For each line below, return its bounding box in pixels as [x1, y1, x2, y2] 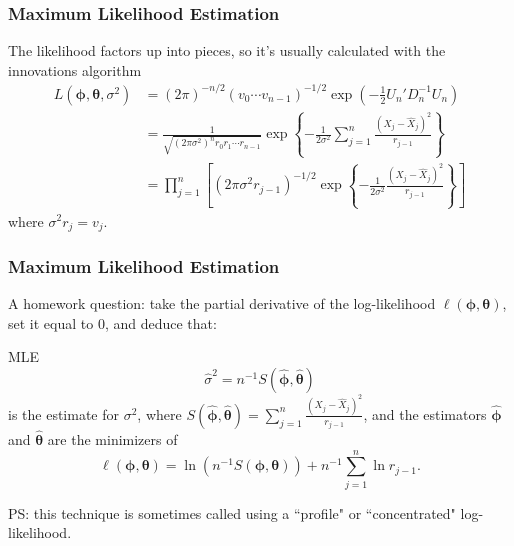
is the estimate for [8, 403, 120, 424]
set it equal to [8, 312, 94, 333]
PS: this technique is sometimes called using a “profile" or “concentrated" [8, 502, 456, 523]
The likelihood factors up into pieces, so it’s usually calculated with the [8, 40, 446, 61]
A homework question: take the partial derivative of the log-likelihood [8, 293, 436, 314]
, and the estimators [363, 403, 487, 424]
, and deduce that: [104, 312, 217, 333]
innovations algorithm [8, 59, 142, 80]
